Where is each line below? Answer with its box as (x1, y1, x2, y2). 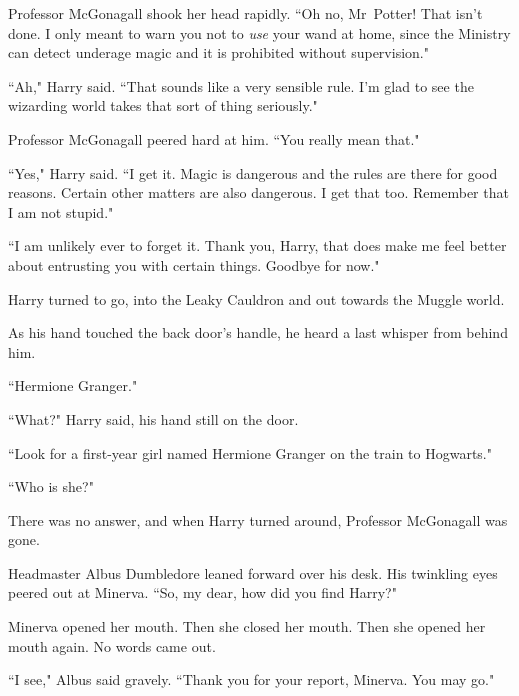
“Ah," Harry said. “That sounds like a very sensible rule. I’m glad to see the (8, 75, 474, 96)
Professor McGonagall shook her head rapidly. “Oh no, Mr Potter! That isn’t (8, 3, 483, 23)
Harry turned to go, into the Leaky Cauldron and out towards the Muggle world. (8, 288, 505, 309)
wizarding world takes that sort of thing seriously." (8, 95, 318, 116)
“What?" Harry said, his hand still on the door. (8, 408, 299, 429)
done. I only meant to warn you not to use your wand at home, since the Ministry (8, 22, 511, 43)
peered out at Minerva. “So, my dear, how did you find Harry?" (8, 582, 397, 603)
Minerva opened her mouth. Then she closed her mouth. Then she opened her (8, 616, 486, 637)
